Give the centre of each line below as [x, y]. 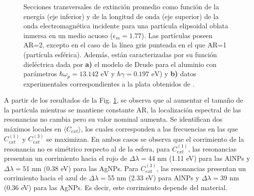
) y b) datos [178, 74]
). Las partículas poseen [177, 35]
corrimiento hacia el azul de [45, 178]
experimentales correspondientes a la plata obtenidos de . [109, 83]
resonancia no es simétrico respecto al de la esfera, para [87, 148]
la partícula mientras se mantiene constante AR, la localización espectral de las [123, 109]
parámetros [40, 74]
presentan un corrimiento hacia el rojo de [66, 158]
